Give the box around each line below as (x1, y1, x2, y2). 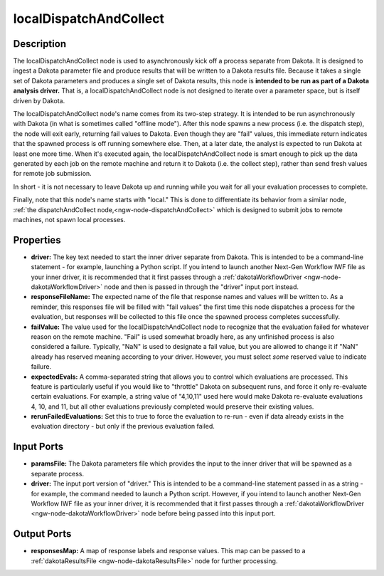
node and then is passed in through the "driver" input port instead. (104, 283, 299, 291)
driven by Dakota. (13, 96, 65, 105)
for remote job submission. (13, 169, 92, 178)
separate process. (31, 469, 85, 478)
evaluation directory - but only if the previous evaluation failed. (31, 422, 215, 431)
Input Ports (13, 441, 64, 453)
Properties (13, 234, 61, 246)
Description (13, 38, 67, 50)
